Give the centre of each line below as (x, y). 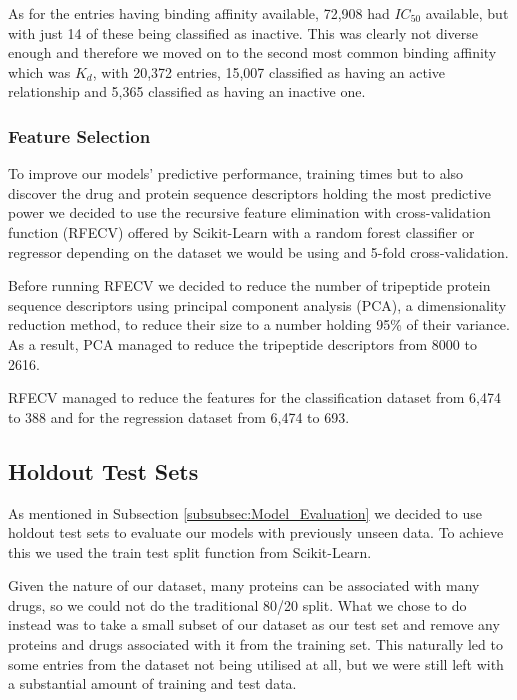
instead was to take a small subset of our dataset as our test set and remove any (254, 624)
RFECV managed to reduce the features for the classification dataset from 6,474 (254, 397)
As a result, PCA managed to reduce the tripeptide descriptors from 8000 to (242, 343)
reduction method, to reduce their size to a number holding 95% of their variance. (259, 324)
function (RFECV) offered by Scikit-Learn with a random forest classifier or (241, 231)
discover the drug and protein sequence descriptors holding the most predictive (249, 192)
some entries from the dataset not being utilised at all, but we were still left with (256, 663)
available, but (467, 13)
